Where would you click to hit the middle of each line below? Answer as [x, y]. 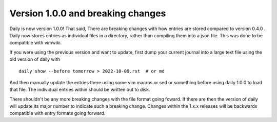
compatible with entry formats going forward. [57, 113]
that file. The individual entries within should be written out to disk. [80, 90]
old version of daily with [35, 59]
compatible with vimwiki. [36, 43]
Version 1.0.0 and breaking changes [88, 13]
